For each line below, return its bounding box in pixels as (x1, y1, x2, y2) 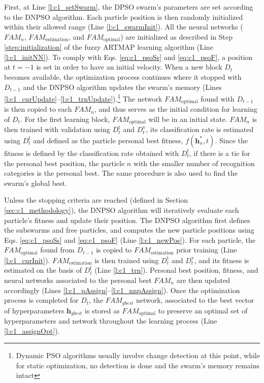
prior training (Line (176, 244, 237, 255)
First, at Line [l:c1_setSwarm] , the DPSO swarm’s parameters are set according (4, 2, 253, 12)
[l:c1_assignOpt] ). (4, 325, 60, 336)
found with (201, 93, 235, 104)
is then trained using (94, 254, 159, 265)
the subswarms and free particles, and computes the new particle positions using (4, 225, 254, 235)
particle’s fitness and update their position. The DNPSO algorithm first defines (4, 214, 250, 225)
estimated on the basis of (4, 265, 82, 275)
